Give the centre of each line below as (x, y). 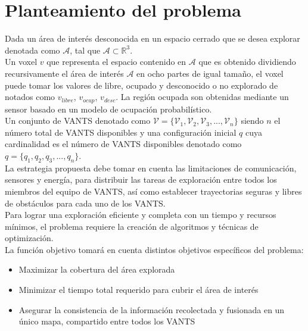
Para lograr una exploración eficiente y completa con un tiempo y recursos (141, 215)
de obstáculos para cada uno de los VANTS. (85, 203)
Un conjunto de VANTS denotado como (78, 121)
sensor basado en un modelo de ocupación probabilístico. (108, 109)
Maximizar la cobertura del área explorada (97, 269)
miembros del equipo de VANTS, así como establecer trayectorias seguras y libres (153, 191)
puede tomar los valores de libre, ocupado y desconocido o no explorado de (141, 85)
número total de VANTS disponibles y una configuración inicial (121, 132)
